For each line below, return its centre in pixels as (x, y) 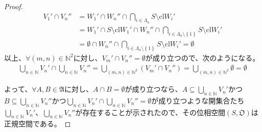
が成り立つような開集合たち (198, 100)
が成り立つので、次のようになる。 (203, 57)
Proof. (14, 6)
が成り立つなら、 (153, 89)
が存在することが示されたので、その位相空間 (150, 112)
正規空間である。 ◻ (38, 124)
